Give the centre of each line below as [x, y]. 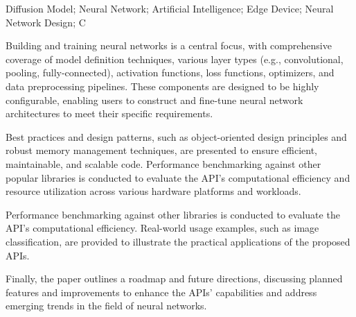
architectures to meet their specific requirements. [109, 113]
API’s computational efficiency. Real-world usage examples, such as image [162, 228]
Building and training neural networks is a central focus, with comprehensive [169, 45]
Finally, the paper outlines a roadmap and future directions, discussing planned [174, 279]
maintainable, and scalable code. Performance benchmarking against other [163, 163]
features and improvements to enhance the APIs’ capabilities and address [161, 292]
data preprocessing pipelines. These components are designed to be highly [162, 86]
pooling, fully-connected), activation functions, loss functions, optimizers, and [170, 72]
